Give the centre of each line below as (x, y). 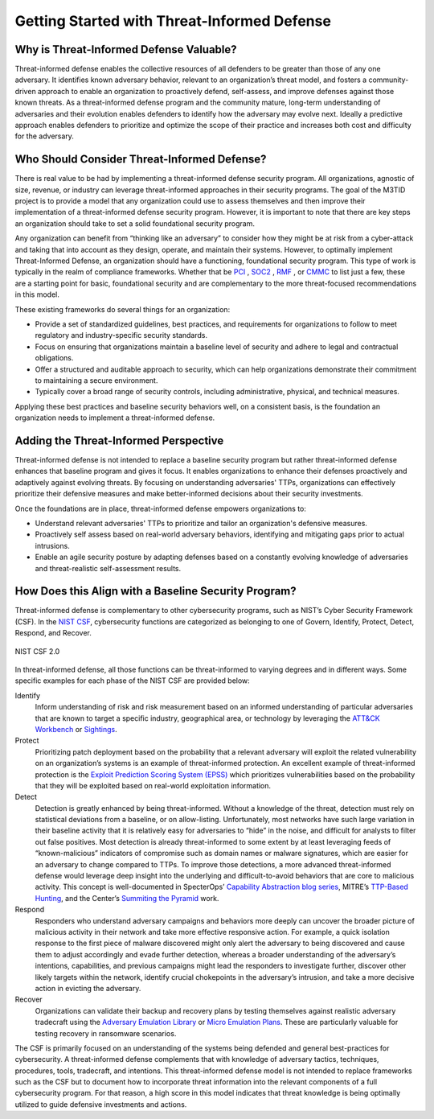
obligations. (54, 358)
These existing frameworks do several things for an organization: (123, 309)
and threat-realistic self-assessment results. (108, 568)
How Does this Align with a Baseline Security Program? (156, 591)
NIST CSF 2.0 (37, 651)
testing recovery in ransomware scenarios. (106, 1033)
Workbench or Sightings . (76, 729)
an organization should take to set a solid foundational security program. (135, 223)
